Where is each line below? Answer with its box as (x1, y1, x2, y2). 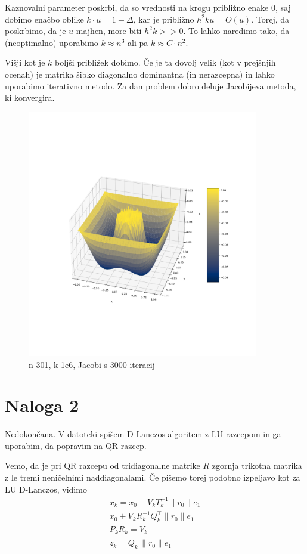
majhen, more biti (76, 24, 142, 37)
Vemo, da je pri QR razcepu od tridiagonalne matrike (5, 459, 200, 472)
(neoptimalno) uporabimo (5, 36, 98, 48)
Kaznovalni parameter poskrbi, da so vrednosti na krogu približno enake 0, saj (5, 1, 291, 13)
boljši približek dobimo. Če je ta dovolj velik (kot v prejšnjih (54, 56, 276, 69)
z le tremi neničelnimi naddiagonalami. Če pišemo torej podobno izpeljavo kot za (5, 471, 300, 483)
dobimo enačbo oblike (5, 13, 84, 25)
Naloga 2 (5, 393, 79, 417)
